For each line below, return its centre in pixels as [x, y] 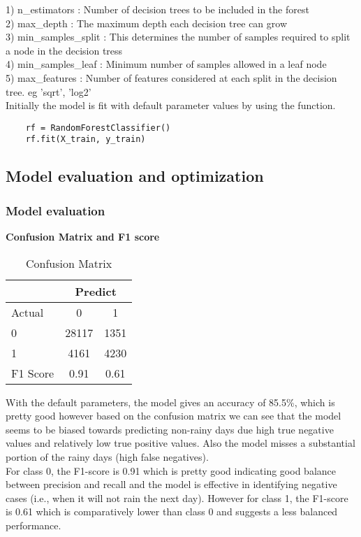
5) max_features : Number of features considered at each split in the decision [171, 77]
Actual [28, 312]
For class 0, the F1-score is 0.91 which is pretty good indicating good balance [171, 470]
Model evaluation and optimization [135, 176]
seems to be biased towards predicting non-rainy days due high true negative [170, 429]
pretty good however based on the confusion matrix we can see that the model [174, 416]
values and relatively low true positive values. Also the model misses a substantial [180, 443]
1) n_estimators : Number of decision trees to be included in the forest [157, 9]
